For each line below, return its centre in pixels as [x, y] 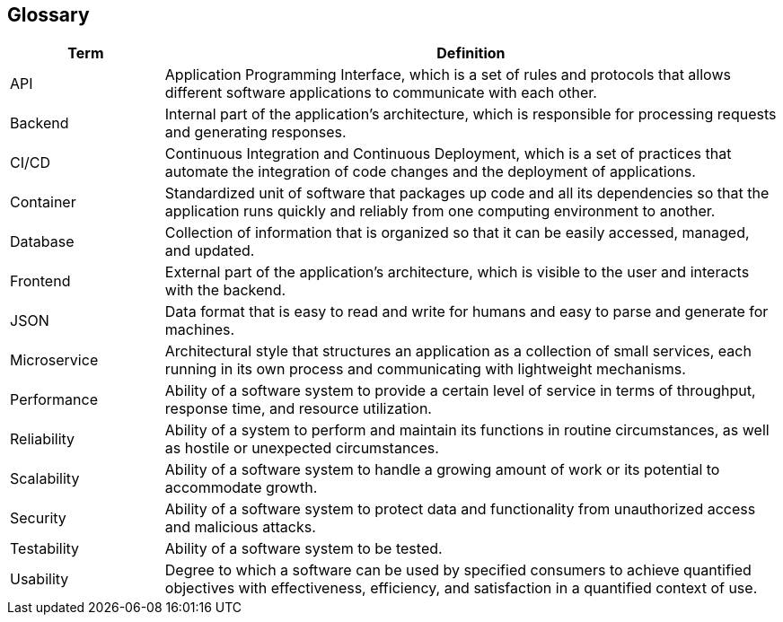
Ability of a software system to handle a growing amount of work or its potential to [442, 470]
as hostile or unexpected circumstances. [302, 448]
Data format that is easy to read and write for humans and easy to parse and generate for [466, 312]
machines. [200, 330]
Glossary [48, 15]
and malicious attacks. [240, 527]
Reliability [43, 439]
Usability [40, 579]
